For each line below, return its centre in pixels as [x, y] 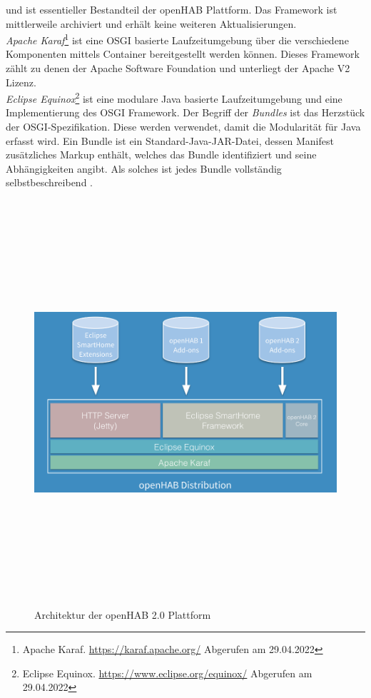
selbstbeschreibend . [50, 182]
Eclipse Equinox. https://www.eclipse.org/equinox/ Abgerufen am [167, 673]
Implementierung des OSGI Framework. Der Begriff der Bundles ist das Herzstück [185, 112]
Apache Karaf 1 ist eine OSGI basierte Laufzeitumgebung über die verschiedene [177, 39]
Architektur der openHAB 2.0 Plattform [123, 614]
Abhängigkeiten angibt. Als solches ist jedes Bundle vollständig [144, 168]
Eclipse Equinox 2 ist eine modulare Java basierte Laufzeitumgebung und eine [174, 97]
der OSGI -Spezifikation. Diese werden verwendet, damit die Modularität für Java [183, 127]
